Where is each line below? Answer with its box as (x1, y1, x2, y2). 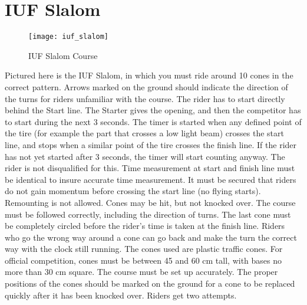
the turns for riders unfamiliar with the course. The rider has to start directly (5, 92, 285, 104)
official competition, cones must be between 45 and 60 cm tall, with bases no (5, 254, 282, 266)
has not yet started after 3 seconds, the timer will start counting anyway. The (5, 150, 285, 162)
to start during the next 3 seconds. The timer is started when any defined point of (5, 115, 302, 127)
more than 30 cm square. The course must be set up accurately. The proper (5, 265, 278, 278)
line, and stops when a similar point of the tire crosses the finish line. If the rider (5, 138, 297, 150)
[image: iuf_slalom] (28, 32, 109, 41)
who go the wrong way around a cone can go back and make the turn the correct (5, 231, 297, 243)
